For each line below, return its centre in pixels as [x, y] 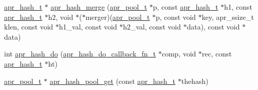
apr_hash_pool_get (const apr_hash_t [113, 81]
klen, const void [29, 27]
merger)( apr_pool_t [118, 17]
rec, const [217, 54]
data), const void [213, 27]
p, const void [176, 17]
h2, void [61, 17]
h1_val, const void [88, 27]
